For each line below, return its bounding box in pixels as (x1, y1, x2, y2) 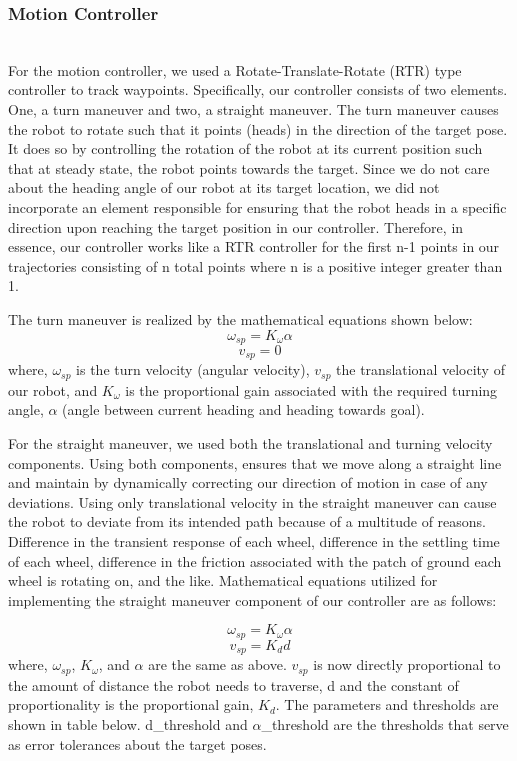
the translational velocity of (336, 359, 505, 380)
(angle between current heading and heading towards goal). (62, 399, 425, 420)
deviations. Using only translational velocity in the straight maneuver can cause (8, 491, 497, 512)
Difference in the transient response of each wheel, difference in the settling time (8, 531, 500, 552)
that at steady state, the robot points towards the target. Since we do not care (8, 157, 490, 178)
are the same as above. (148, 654, 287, 675)
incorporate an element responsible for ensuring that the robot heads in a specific (8, 196, 507, 217)
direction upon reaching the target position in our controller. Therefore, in (8, 216, 464, 237)
